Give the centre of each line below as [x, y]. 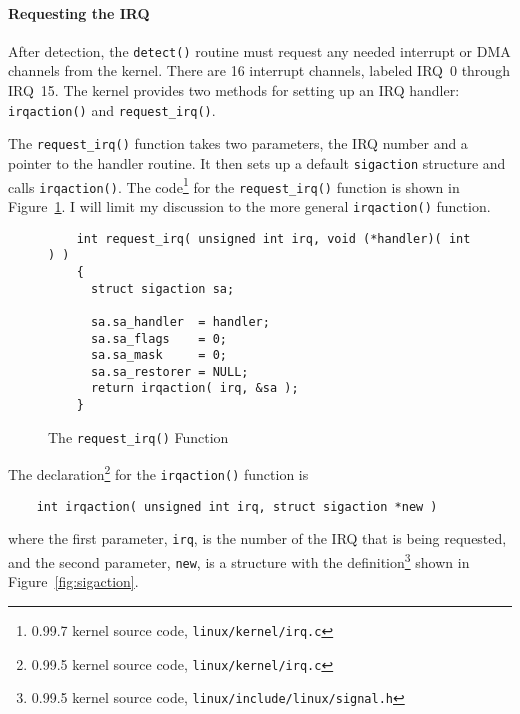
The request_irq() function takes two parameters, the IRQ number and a [238, 143]
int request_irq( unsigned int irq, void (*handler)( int [273, 238]
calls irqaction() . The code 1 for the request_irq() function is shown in [234, 185]
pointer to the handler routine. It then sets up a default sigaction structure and [257, 162]
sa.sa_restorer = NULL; [169, 371]
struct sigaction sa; [162, 288]
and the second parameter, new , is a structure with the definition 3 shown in [239, 560]
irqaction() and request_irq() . [112, 109]
